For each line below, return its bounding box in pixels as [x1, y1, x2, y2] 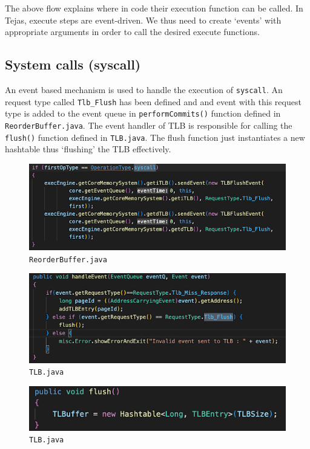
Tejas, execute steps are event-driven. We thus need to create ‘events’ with [5, 13, 282, 26]
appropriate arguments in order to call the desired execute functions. [5, 25, 260, 38]
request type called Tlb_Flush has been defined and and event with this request [5, 95, 302, 108]
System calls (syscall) [5, 55, 141, 74]
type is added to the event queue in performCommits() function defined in [5, 107, 281, 120]
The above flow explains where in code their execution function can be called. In [5, 2, 303, 14]
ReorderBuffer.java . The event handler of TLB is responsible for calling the [5, 118, 292, 131]
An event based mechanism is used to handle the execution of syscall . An [5, 83, 283, 95]
